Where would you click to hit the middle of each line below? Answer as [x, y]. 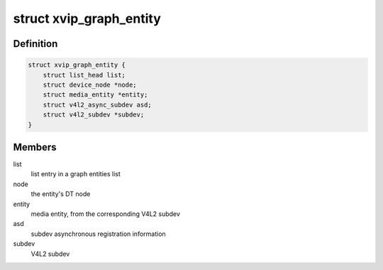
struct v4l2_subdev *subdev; [94, 115]
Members [35, 147]
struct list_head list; [84, 75]
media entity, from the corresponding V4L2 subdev [106, 214]
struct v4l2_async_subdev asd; [97, 104]
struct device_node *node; [90, 85]
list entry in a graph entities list [76, 174]
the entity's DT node [61, 194]
